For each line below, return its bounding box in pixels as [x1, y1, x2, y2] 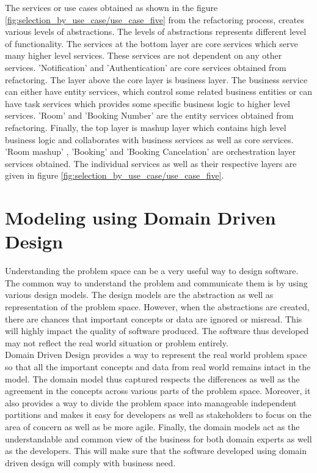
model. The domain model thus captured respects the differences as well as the [5, 372, 300, 385]
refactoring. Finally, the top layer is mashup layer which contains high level [5, 121, 286, 133]
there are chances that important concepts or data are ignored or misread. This [5, 312, 302, 325]
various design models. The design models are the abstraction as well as [5, 288, 274, 301]
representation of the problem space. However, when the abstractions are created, [5, 300, 310, 313]
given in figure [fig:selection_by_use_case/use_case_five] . [5, 169, 224, 182]
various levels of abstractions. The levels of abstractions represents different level [5, 25, 307, 38]
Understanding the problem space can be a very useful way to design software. [5, 264, 299, 277]
